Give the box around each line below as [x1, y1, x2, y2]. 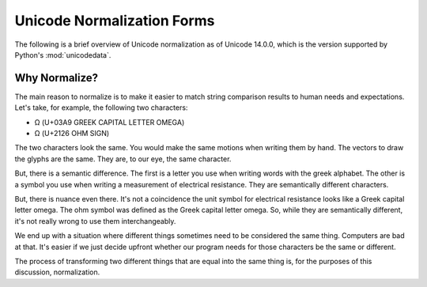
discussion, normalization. [14, 267, 100, 277]
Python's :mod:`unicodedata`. [14, 50, 111, 59]
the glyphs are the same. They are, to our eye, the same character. [14, 154, 232, 164]
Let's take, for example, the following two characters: [14, 103, 188, 112]
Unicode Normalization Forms [14, 12, 215, 29]
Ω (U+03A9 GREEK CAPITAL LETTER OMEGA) [34, 117, 185, 127]
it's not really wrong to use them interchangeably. [14, 216, 176, 225]
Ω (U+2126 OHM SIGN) [34, 129, 110, 138]
